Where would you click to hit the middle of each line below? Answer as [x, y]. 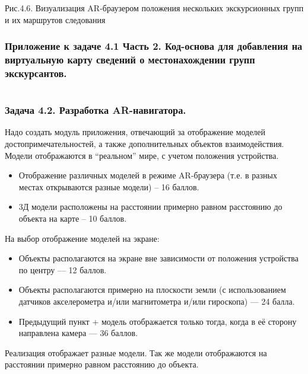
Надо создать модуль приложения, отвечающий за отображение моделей [135, 132]
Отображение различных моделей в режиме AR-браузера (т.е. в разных [148, 175]
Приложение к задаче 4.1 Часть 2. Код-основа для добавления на [154, 46]
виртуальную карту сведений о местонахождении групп [130, 60]
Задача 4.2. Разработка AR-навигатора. [96, 110]
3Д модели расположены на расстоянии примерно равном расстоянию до [150, 207]
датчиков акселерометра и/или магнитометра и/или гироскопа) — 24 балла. [157, 301]
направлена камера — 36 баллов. [78, 333]
